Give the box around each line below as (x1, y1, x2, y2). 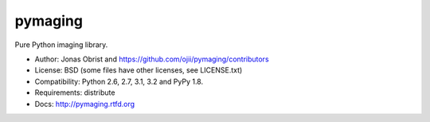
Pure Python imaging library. (14, 40, 108, 49)
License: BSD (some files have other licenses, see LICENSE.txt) (34, 65, 243, 75)
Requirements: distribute (34, 88, 115, 97)
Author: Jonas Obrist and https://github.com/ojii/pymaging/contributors (34, 54, 270, 64)
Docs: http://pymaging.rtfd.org (34, 99, 135, 108)
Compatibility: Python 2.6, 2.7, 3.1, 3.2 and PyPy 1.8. (34, 77, 203, 86)
